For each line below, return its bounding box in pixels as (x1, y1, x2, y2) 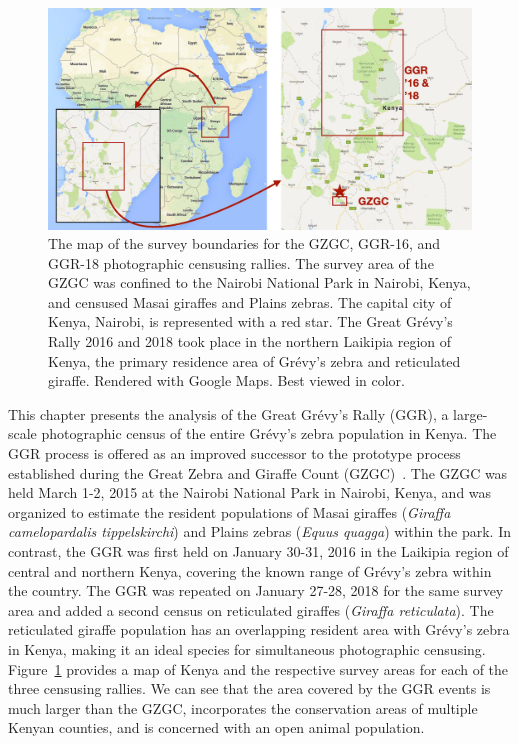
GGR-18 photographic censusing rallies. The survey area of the (48, 252, 434, 273)
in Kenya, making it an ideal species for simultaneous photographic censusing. (8, 638, 486, 659)
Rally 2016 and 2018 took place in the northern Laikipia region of (48, 331, 452, 352)
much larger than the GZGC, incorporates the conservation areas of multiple (8, 697, 478, 718)
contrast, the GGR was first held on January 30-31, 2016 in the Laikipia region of (8, 541, 509, 562)
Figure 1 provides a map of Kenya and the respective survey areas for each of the (8, 658, 509, 679)
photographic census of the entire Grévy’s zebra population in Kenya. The (41, 423, 497, 444)
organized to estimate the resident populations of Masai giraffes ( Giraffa (8, 501, 451, 522)
